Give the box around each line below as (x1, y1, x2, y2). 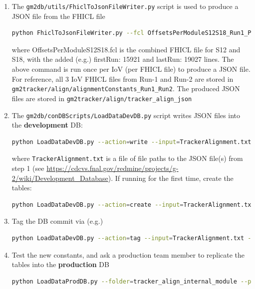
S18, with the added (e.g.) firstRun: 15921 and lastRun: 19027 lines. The (11, 54, 234, 64)
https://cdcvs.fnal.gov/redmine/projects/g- (46, 163, 179, 173)
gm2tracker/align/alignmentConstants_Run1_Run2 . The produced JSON (11, 83, 240, 94)
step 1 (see (11, 163, 44, 173)
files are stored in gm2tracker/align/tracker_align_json (11, 93, 192, 103)
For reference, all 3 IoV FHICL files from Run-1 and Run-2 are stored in (11, 73, 234, 84)
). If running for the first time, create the (108, 172, 234, 183)
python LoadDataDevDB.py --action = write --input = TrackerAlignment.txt (11, 138, 252, 145)
